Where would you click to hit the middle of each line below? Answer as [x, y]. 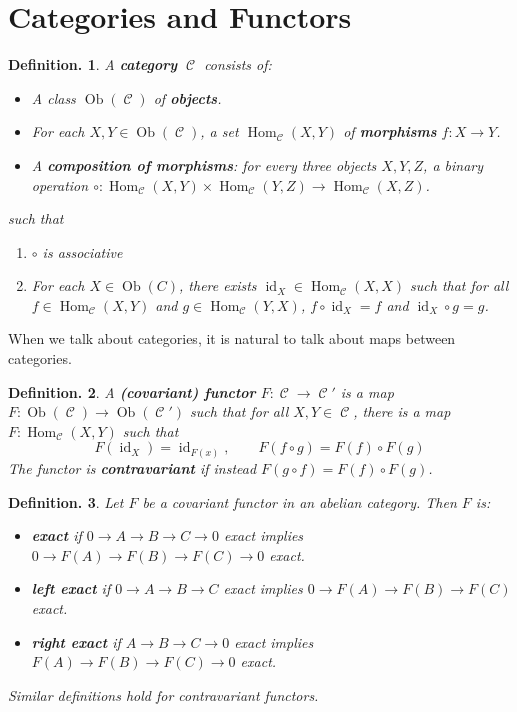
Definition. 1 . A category [93, 64]
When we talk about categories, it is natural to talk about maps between [232, 338]
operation [60, 184]
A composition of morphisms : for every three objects [204, 164]
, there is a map [402, 411]
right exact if [76, 641]
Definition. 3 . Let [66, 501]
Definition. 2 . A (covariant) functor [132, 391]
